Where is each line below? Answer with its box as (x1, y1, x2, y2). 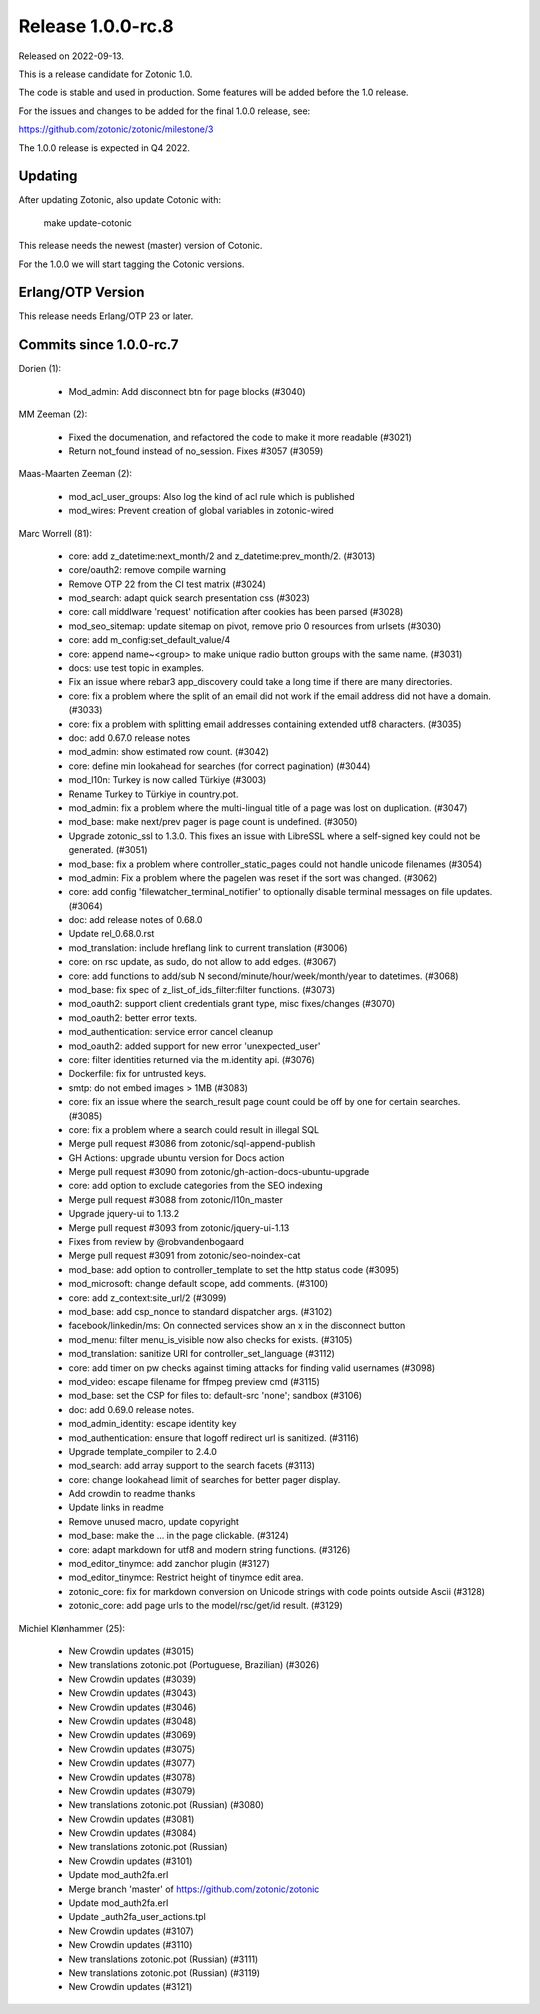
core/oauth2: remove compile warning (68, 564, 227, 576)
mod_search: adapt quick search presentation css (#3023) (68, 592, 310, 604)
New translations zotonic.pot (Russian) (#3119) (68, 1966, 260, 1979)
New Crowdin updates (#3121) (68, 1981, 193, 1993)
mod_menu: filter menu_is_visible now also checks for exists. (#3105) (68, 1333, 353, 1345)
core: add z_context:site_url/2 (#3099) (68, 1291, 227, 1304)
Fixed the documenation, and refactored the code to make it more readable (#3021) (68, 431, 412, 443)
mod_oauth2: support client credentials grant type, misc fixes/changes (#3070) (68, 998, 396, 1010)
